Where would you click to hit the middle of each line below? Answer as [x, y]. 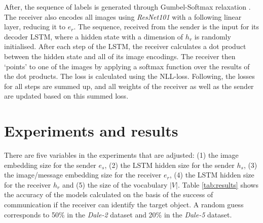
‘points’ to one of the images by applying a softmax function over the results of [127, 66]
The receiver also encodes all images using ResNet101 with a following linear [123, 16]
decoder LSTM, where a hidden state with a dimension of [94, 36]
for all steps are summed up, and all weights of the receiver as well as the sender [129, 86]
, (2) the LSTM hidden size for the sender [170, 165]
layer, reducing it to [35, 27]
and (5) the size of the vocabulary [115, 184]
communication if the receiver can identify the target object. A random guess [124, 205]
